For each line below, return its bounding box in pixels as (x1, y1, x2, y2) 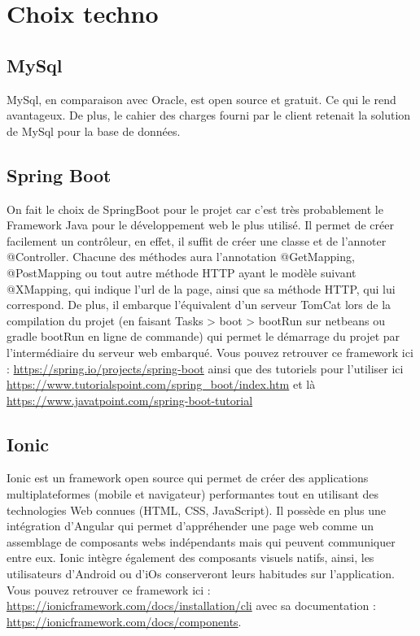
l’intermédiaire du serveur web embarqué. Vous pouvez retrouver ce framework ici (7, 343, 413, 360)
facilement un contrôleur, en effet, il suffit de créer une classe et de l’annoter (7, 232, 387, 249)
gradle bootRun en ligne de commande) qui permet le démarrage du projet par (7, 328, 400, 345)
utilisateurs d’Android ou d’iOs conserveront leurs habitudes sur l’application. (7, 565, 395, 582)
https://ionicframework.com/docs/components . (7, 612, 242, 629)
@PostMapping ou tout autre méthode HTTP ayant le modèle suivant (7, 264, 357, 281)
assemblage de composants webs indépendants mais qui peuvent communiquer (7, 533, 396, 550)
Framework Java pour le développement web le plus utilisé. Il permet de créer (7, 216, 394, 233)
